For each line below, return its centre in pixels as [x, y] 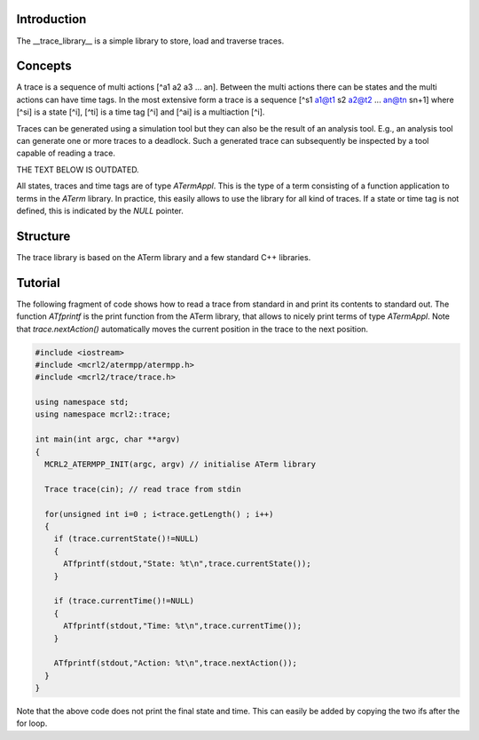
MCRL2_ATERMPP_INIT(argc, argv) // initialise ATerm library [181, 465]
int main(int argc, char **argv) [108, 439]
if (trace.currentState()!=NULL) [126, 539]
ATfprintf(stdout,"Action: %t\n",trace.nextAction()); [175, 663]
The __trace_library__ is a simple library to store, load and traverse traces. [150, 41]
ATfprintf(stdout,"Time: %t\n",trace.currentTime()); [183, 626]
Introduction [51, 19]
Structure [43, 236]
